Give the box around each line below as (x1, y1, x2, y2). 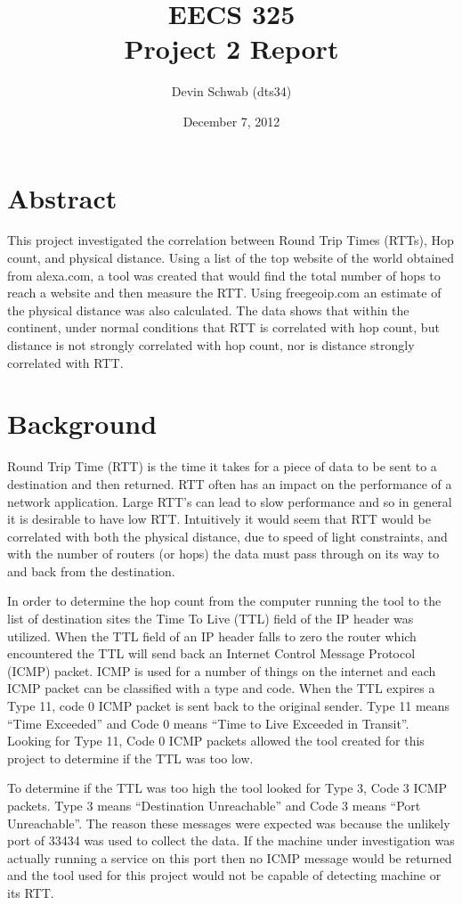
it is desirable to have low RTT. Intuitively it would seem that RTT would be (7, 510, 431, 528)
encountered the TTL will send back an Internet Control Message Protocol (7, 644, 416, 663)
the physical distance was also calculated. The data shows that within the (7, 300, 409, 319)
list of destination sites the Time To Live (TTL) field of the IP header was (7, 609, 414, 628)
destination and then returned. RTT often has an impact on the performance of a (7, 474, 452, 493)
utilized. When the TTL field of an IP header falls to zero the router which (7, 626, 417, 645)
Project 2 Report (124, 30, 339, 67)
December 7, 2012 (182, 111, 280, 130)
